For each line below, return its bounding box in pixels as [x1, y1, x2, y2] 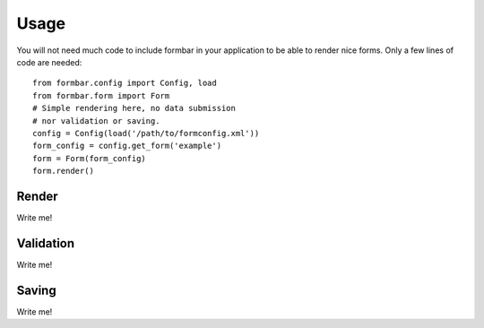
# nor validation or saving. [32, 116, 160, 125]
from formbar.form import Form [32, 91, 170, 100]
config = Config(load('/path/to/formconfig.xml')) [32, 128, 260, 138]
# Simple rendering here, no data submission [32, 103, 237, 114]
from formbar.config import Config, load [32, 78, 217, 89]
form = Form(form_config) [32, 153, 147, 163]
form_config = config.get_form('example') [32, 141, 222, 151]
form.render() [32, 166, 94, 177]
